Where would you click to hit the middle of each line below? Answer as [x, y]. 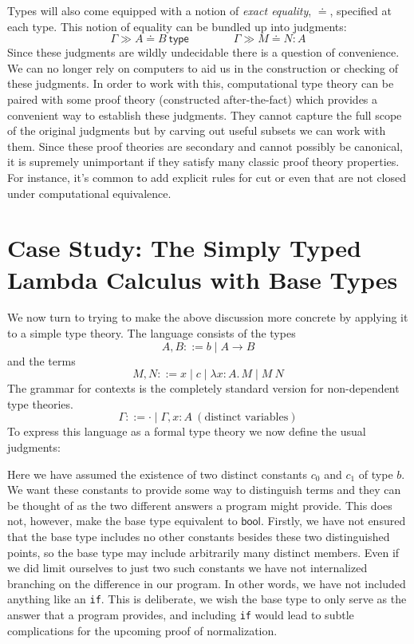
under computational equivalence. [89, 193]
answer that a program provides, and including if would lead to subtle [181, 614]
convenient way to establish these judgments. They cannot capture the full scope [205, 115]
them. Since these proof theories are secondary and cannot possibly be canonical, [205, 146]
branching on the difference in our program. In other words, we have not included [207, 583]
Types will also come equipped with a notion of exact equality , [160, 10]
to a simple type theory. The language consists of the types [152, 333]
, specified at [361, 10]
